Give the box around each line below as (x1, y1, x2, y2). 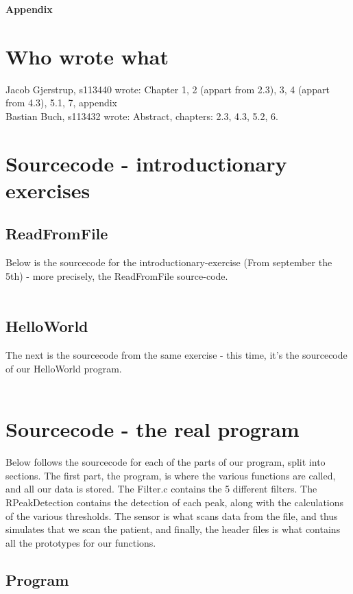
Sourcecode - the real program (5, 415, 300, 443)
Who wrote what (5, 42, 169, 70)
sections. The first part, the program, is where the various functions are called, (5, 468, 336, 482)
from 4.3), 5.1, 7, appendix (5, 95, 118, 110)
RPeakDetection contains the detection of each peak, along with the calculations (5, 495, 344, 509)
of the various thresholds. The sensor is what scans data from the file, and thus (5, 508, 338, 523)
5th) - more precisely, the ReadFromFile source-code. (5, 268, 228, 283)
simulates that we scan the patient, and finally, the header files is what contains (5, 522, 341, 536)
